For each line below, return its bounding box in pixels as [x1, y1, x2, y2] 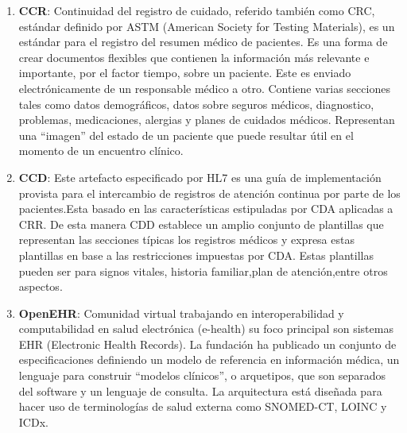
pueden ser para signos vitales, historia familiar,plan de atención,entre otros [18, 262, 388, 279]
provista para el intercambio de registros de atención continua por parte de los [18, 184, 401, 201]
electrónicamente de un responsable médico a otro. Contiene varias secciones [18, 79, 390, 96]
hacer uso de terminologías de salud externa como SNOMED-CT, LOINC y [18, 398, 387, 415]
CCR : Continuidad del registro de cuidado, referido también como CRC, [18, 2, 375, 18]
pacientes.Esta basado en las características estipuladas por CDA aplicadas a [18, 200, 393, 217]
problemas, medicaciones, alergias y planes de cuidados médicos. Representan [18, 111, 395, 128]
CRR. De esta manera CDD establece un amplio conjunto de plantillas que [18, 215, 384, 232]
